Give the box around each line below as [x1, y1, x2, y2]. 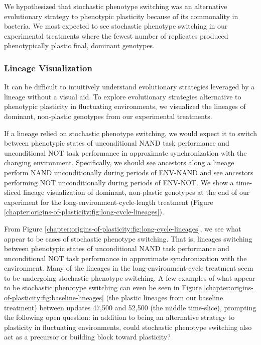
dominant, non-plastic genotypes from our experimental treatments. [4, 110, 212, 121]
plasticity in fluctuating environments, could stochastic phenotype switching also [4, 321, 252, 332]
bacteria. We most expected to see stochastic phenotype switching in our [4, 21, 228, 31]
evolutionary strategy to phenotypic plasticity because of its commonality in [4, 11, 238, 21]
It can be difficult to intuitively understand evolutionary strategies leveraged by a [4, 81, 255, 92]
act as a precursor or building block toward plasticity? [4, 331, 171, 342]
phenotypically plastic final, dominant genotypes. [4, 40, 155, 51]
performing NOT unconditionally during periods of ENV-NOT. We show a [4, 177, 234, 187]
